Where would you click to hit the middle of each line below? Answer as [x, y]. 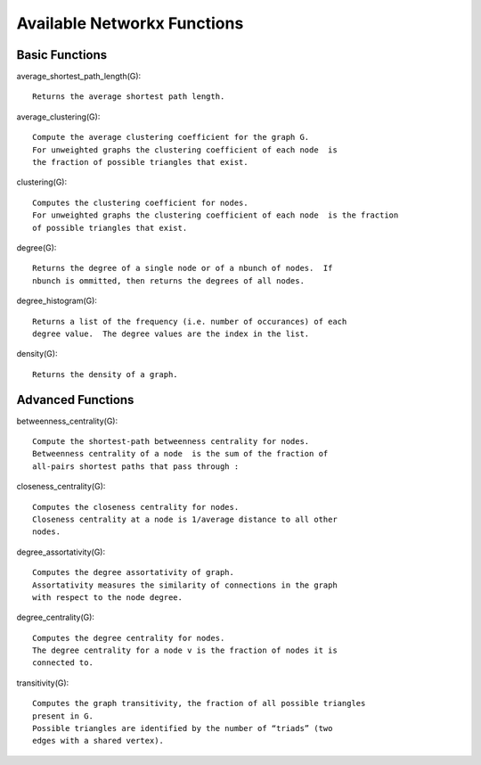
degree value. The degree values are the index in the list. [171, 333]
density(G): [37, 354]
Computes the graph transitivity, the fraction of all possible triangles [199, 703]
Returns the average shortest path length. [129, 97]
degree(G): [37, 247]
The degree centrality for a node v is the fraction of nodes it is [185, 650]
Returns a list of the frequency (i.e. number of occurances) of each [190, 321]
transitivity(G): [43, 683]
